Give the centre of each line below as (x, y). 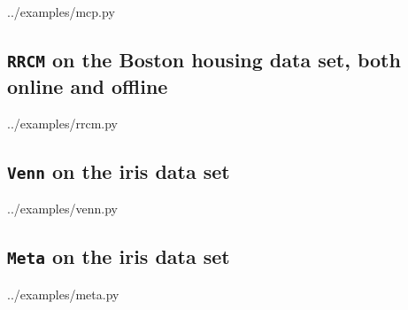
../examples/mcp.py (61, 12)
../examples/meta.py (63, 294)
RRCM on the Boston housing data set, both (204, 59)
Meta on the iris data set (119, 256)
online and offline (88, 85)
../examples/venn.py (62, 209)
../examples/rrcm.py (62, 123)
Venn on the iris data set (119, 170)
